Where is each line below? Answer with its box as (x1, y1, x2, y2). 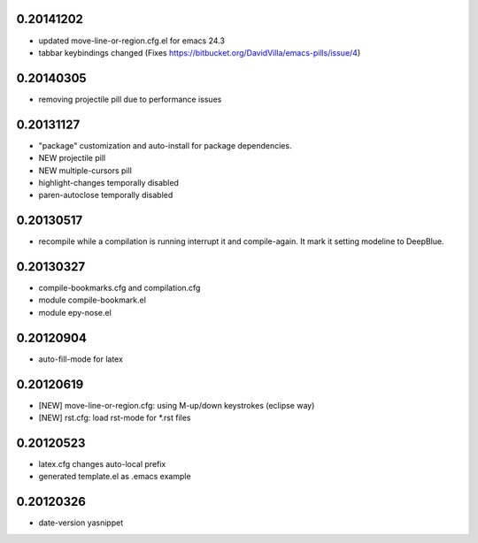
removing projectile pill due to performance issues (38, 94, 222, 104)
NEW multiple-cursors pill (38, 164, 133, 176)
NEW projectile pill (38, 153, 106, 164)
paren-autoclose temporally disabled (38, 190, 173, 201)
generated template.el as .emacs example (38, 471, 191, 482)
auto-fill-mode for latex (38, 354, 124, 364)
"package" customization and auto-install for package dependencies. (38, 140, 292, 150)
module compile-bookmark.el (38, 294, 146, 305)
